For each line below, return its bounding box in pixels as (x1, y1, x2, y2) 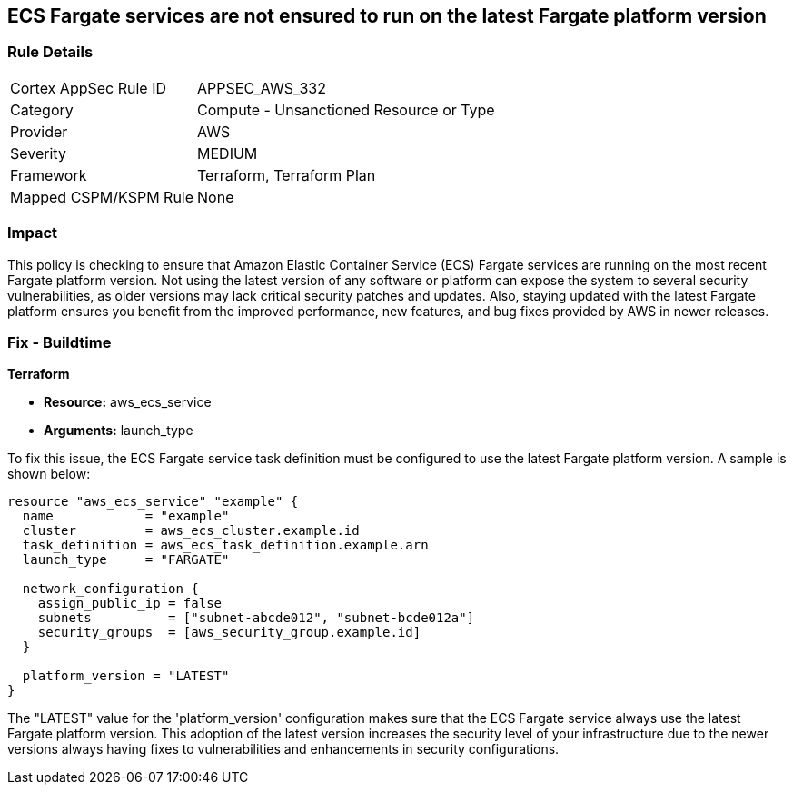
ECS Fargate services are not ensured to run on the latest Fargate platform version (7, 5, 767, 27)
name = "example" (22, 509, 230, 524)
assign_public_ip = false (37, 596, 223, 611)
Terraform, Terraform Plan (197, 165, 376, 184)
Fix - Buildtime (7, 332, 112, 351)
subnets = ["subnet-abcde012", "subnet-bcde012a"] (37, 610, 475, 626)
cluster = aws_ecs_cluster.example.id (22, 523, 360, 539)
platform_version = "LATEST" (22, 668, 230, 684)
